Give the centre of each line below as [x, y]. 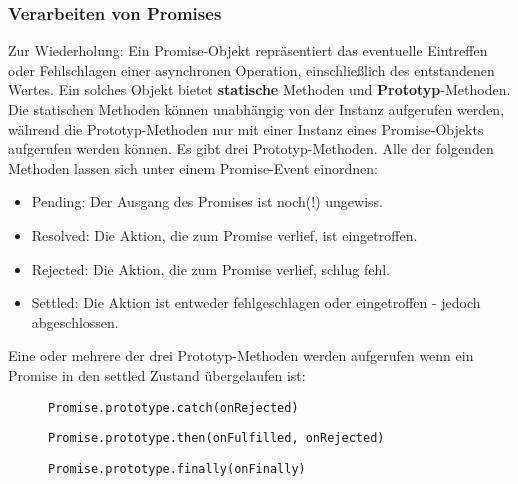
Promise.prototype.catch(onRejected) [173, 407]
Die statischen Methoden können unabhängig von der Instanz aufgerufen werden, [256, 109]
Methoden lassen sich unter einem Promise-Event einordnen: [193, 167]
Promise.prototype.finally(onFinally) [177, 468]
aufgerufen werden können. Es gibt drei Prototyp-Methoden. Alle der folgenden [251, 148]
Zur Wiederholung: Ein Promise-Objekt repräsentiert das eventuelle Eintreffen [248, 50]
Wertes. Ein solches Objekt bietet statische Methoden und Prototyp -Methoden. [259, 89]
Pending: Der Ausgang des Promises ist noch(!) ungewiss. [207, 201]
